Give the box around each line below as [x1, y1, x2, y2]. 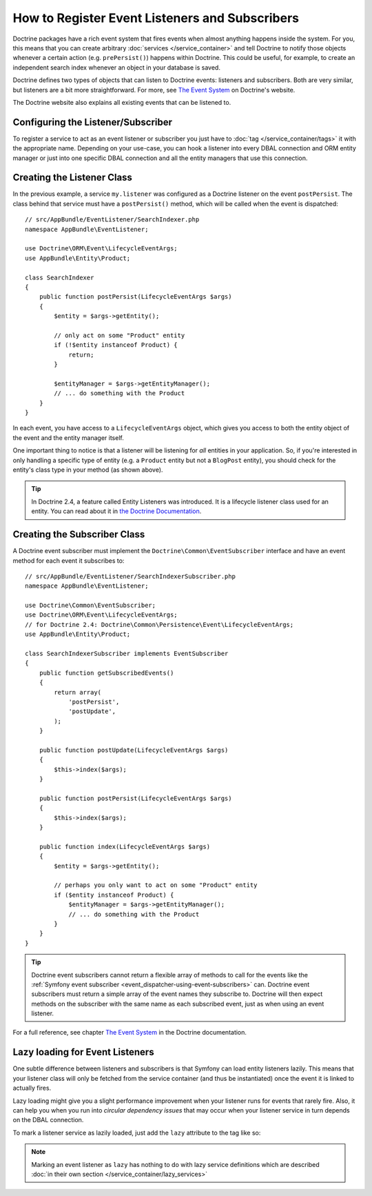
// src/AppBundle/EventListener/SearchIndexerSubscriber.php [25, 572, 236, 580]
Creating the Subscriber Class [12, 528, 145, 541]
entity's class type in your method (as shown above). [12, 466, 163, 474]
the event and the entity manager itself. [12, 433, 124, 441]
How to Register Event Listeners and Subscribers [12, 10, 300, 26]
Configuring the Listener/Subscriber [12, 116, 172, 128]
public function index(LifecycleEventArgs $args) [39, 842, 210, 850]
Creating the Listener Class [12, 172, 132, 183]
